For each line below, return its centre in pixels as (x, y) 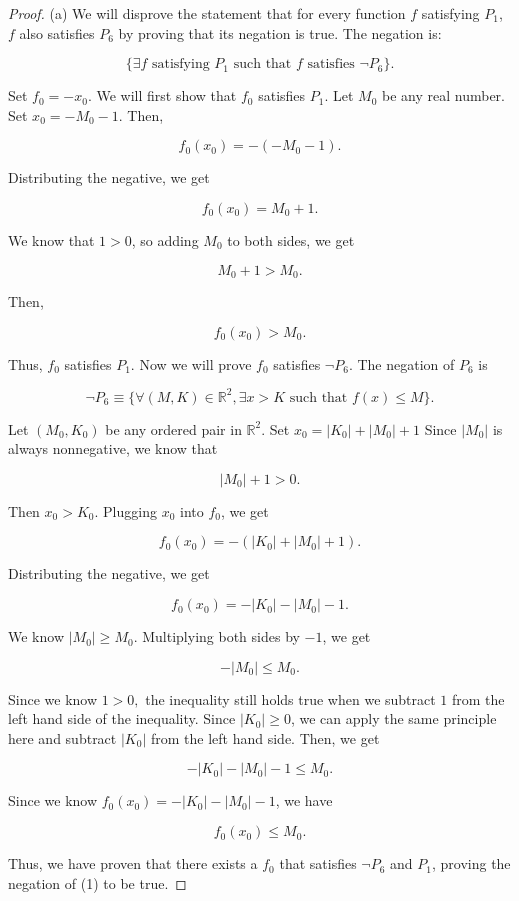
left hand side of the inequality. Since (122, 718)
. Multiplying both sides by (216, 636)
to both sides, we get (291, 239)
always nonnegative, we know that (113, 448)
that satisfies (318, 863)
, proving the (471, 863)
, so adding (165, 239)
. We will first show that (162, 95)
